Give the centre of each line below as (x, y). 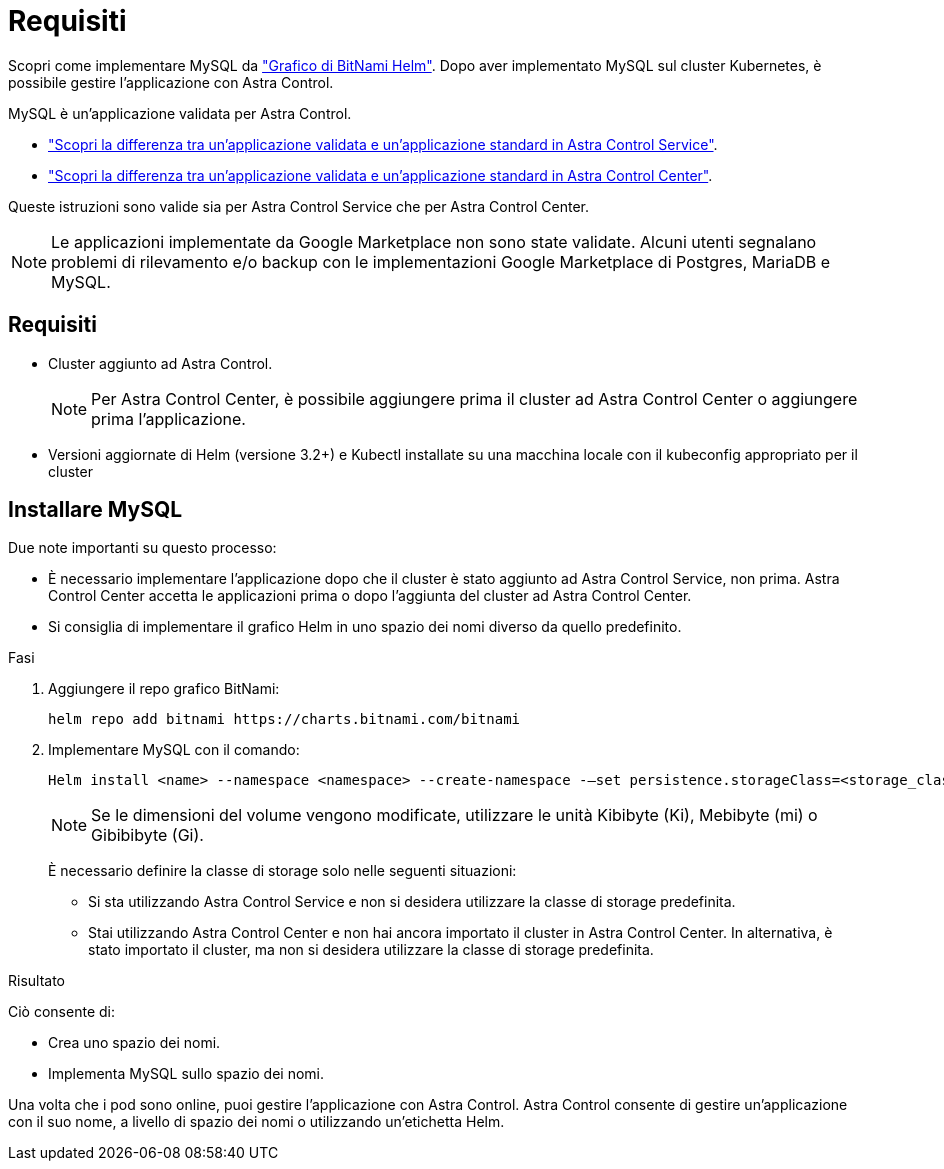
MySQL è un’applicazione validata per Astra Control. (180, 113)
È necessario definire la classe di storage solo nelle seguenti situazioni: (282, 871)
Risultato (37, 981)
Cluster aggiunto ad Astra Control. (160, 363)
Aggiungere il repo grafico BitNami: (164, 689)
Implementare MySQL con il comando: (174, 750)
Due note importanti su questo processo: (142, 548)
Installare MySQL (95, 510)
